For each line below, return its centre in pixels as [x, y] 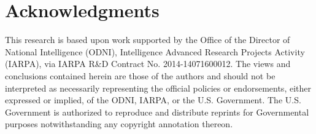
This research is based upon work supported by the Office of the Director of [148, 40]
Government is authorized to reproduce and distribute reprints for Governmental [157, 112]
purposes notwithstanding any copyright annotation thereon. [119, 124]
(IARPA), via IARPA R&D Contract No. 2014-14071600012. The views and [148, 64]
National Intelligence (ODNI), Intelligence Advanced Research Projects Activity [155, 51]
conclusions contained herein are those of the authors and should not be [140, 75]
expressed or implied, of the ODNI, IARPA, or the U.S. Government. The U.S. [153, 100]
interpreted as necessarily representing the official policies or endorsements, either [158, 88]
